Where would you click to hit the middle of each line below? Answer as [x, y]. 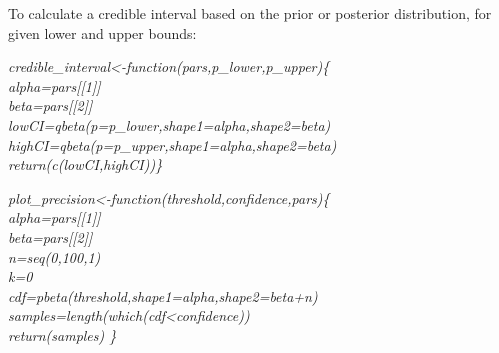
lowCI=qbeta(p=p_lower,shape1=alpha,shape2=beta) [169, 124]
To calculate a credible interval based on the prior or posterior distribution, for [250, 13]
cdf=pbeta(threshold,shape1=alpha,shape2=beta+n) [163, 295]
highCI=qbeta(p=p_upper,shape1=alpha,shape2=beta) [172, 144]
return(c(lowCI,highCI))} [85, 164]
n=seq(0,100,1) [54, 256]
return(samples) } [62, 334]
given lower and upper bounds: [102, 32]
